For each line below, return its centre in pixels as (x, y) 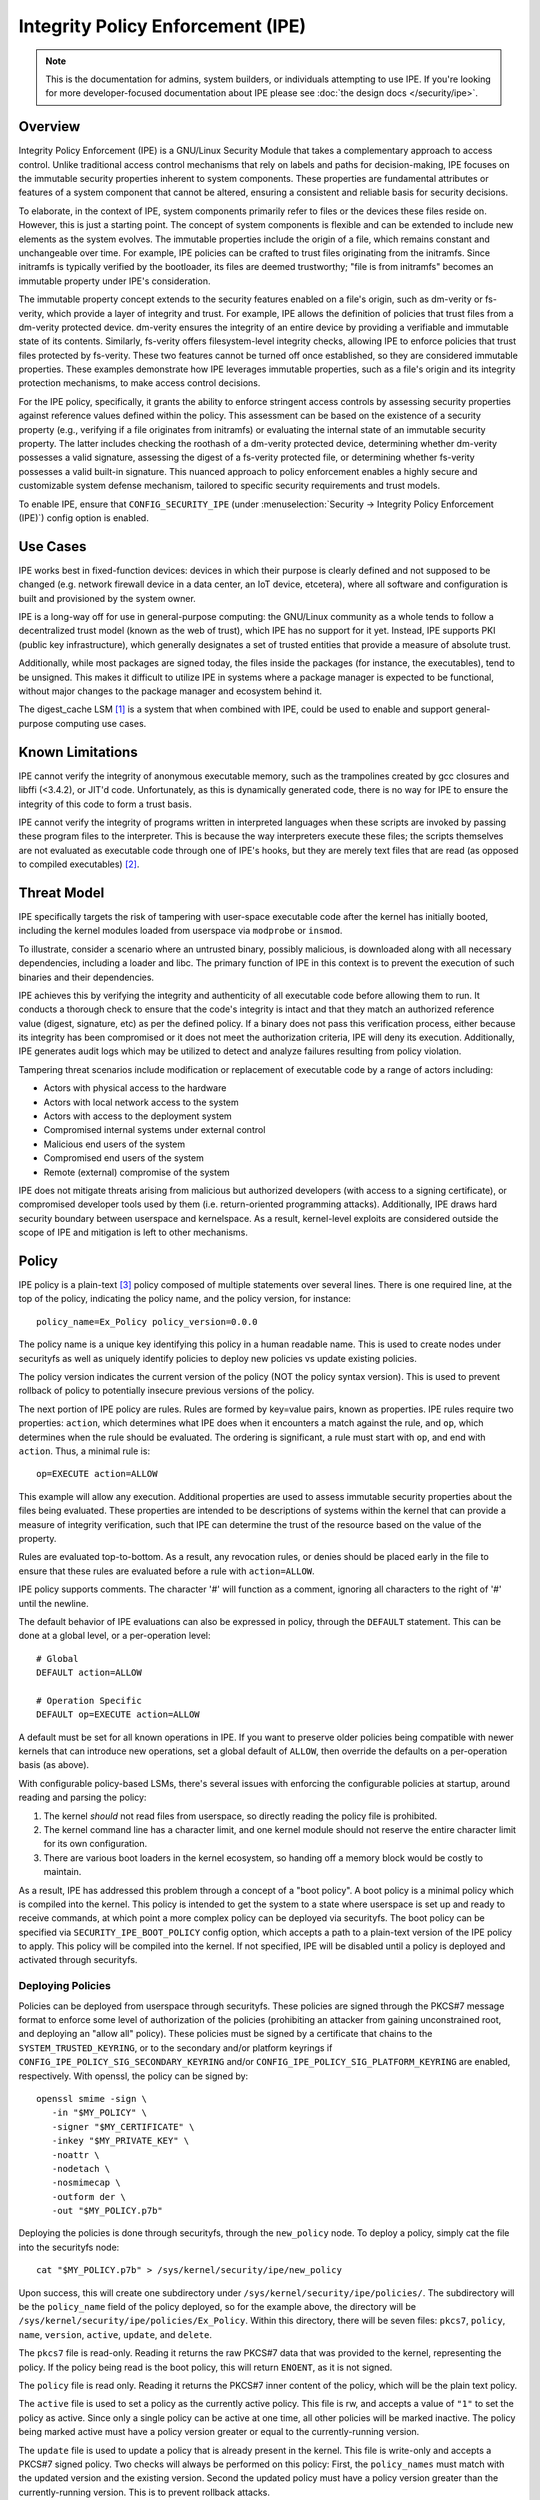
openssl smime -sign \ (92, 2098)
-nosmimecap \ (86, 2183)
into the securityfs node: (69, 2247)
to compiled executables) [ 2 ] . (79, 864)
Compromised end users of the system (123, 1158)
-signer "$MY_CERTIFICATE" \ (123, 2126)
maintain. (62, 1872)
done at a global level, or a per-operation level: (114, 1636)
